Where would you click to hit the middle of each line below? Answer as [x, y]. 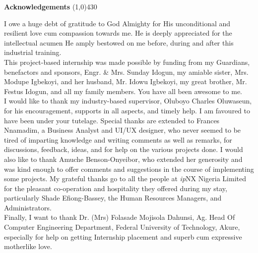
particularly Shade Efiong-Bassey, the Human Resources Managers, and [113, 198]
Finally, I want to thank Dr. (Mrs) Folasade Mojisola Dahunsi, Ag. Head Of [120, 217]
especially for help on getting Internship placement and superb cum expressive [123, 236]
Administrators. [28, 207]
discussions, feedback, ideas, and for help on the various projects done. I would [124, 149]
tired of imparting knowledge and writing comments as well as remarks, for [118, 139]
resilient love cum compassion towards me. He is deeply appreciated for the [118, 33]
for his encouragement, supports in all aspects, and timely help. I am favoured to [127, 110]
